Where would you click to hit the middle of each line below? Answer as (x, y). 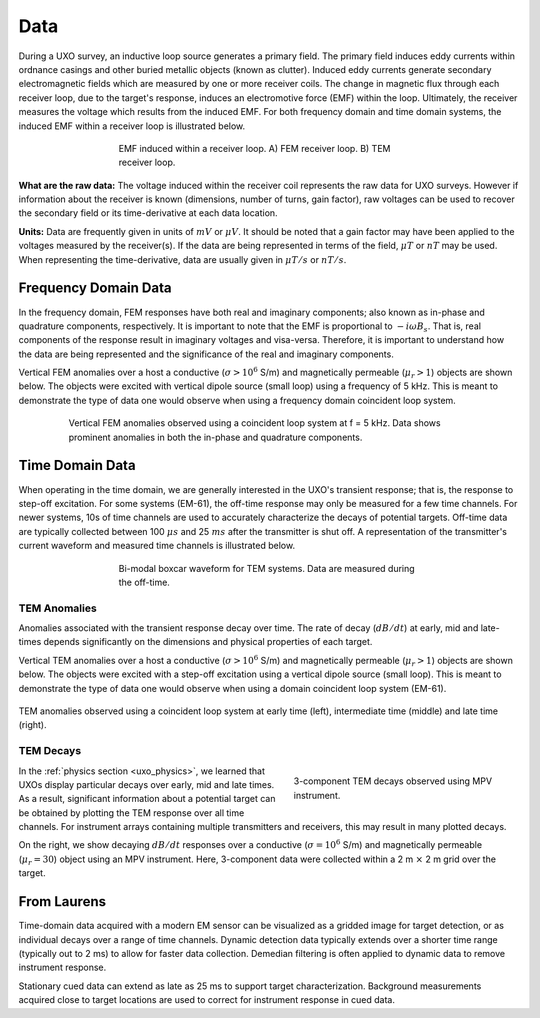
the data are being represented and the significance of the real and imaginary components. (206, 354)
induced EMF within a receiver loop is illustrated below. (132, 126)
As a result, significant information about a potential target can (147, 799)
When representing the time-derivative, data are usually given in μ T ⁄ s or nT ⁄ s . (182, 259)
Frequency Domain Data (95, 288)
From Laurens (62, 901)
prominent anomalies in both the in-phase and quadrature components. (215, 437)
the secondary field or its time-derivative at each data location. (148, 213)
